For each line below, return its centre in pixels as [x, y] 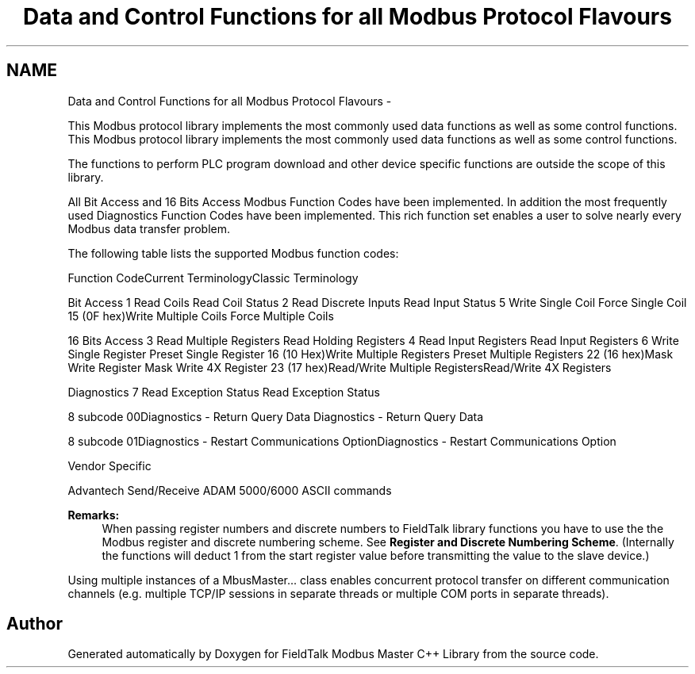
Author [35, 624]
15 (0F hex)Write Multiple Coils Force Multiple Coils [201, 316]
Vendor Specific [109, 465]
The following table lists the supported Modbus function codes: [233, 253]
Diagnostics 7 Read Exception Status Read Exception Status [224, 392]
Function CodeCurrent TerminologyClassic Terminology [213, 278]
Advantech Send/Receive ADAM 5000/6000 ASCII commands [230, 490]
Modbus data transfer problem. [149, 228]
